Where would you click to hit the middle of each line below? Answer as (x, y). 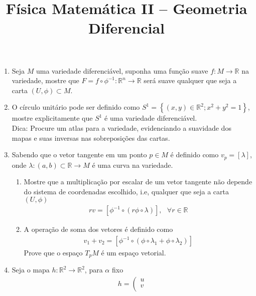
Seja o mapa (31, 270)
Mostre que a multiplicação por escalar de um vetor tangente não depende (138, 182)
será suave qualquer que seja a (190, 80)
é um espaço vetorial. (134, 253)
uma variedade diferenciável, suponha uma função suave (122, 70)
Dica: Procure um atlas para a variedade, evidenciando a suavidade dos (121, 127)
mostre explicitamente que (52, 118)
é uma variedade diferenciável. (151, 118)
